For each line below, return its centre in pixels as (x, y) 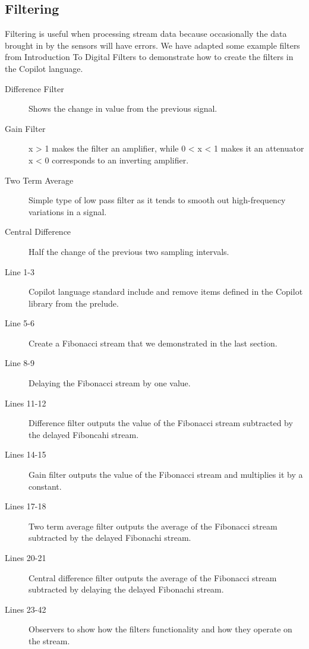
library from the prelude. (74, 303)
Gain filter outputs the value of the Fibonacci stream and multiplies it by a (166, 475)
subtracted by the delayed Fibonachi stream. (110, 538)
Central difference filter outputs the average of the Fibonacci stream (153, 577)
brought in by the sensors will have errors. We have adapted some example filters (152, 45)
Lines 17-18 (26, 506)
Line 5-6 (20, 323)
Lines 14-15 (26, 454)
